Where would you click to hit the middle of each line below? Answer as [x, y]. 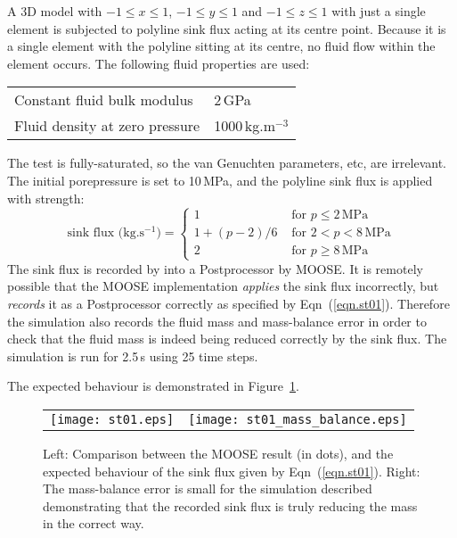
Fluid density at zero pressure [107, 126]
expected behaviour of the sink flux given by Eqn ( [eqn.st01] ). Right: [232, 471]
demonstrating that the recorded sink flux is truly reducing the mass [230, 505]
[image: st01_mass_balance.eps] [298, 419]
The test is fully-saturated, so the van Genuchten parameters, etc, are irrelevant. [227, 163]
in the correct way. [94, 523]
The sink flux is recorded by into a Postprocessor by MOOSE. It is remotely [215, 268]
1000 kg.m [245, 126]
